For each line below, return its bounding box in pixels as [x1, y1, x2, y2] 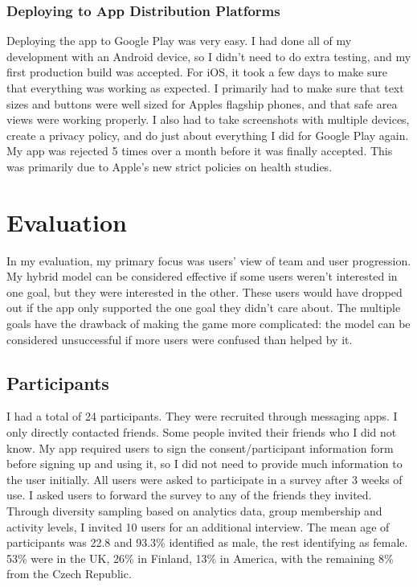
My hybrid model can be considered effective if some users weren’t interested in [6, 268, 398, 285]
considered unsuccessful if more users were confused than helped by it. [6, 330, 353, 347]
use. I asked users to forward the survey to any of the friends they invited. [6, 486, 372, 503]
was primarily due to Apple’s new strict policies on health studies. [6, 158, 333, 174]
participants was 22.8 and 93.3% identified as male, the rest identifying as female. [6, 534, 408, 551]
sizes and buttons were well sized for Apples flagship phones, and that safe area [6, 95, 398, 112]
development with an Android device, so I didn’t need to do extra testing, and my [6, 47, 411, 64]
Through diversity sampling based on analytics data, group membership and [6, 503, 382, 519]
